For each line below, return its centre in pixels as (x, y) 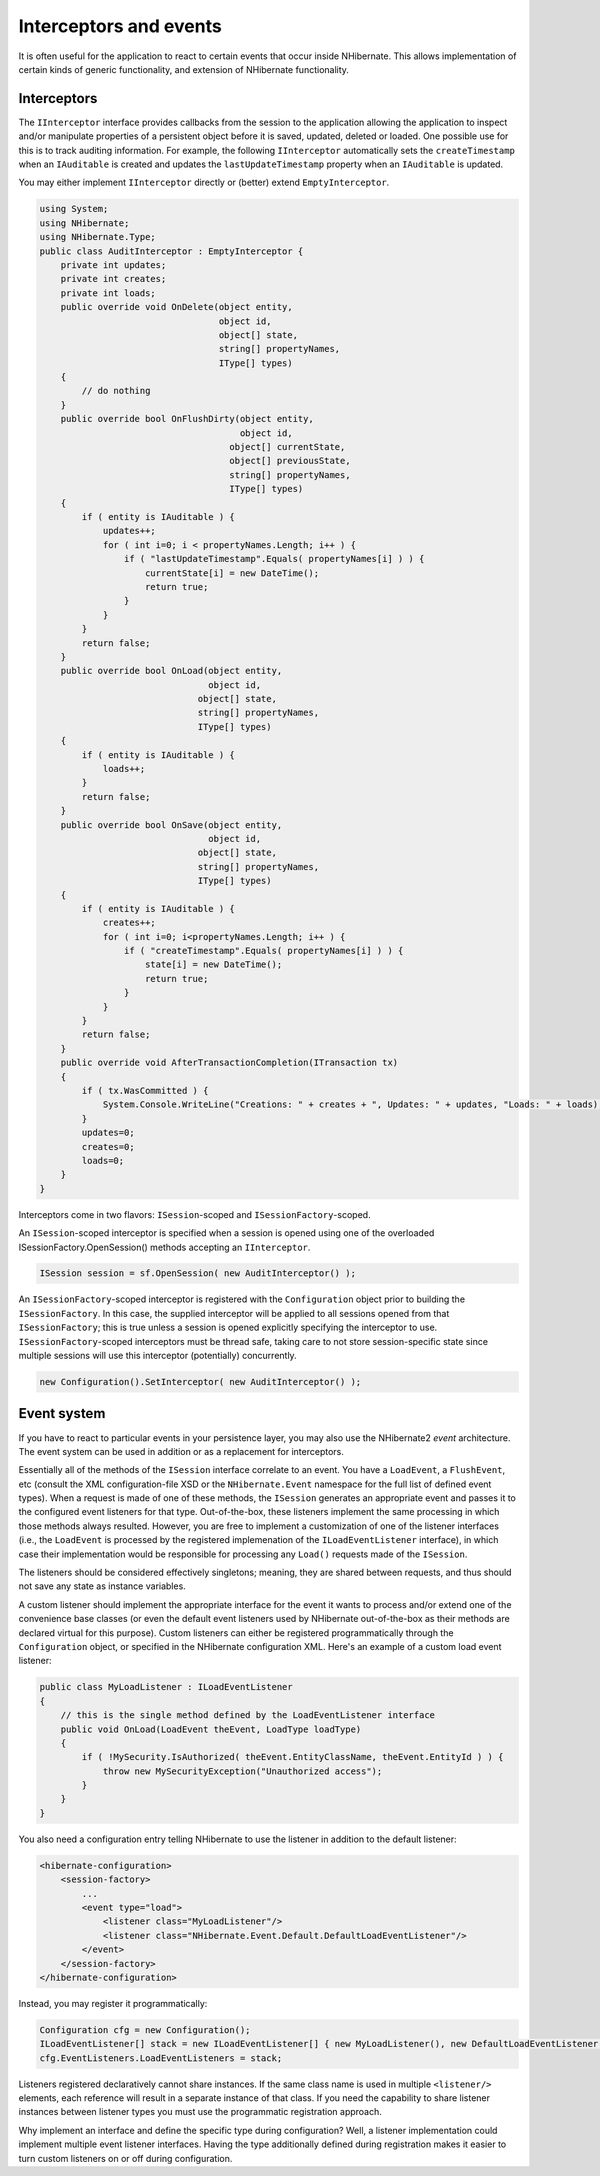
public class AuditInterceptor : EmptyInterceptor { (171, 251)
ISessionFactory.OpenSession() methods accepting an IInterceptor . (164, 1247)
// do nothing (116, 391)
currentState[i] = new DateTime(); (232, 573)
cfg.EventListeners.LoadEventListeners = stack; (161, 2058)
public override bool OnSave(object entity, (171, 824)
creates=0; (108, 1146)
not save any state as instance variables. (102, 1586)
